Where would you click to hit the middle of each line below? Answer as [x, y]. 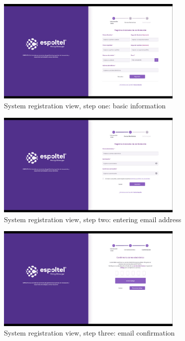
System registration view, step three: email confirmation [90, 333]
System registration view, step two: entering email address [93, 219]
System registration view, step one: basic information [85, 106]
